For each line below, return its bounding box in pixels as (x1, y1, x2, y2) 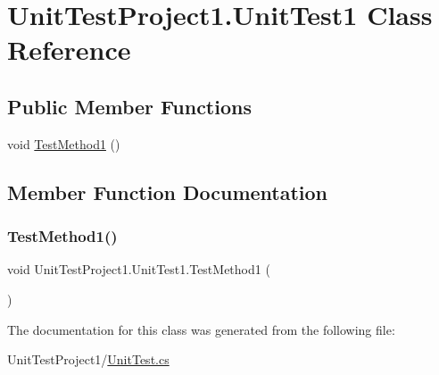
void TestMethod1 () (7, 134, 120, 153)
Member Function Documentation (7, 178, 328, 205)
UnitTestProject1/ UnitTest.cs (7, 350, 170, 369)
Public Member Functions (7, 92, 252, 120)
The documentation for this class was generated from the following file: (7, 320, 395, 338)
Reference (7, 31, 131, 68)
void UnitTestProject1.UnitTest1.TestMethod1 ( (7, 260, 270, 279)
